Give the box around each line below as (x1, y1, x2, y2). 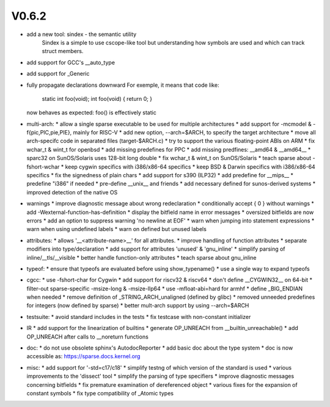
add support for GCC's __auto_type (26, 59, 116, 66)
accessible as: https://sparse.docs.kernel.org (26, 353, 141, 360)
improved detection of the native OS (26, 188, 118, 196)
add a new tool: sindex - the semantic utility (26, 31, 137, 38)
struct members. (42, 48, 84, 55)
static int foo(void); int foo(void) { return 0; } (42, 95, 153, 102)
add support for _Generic (26, 70, 90, 78)
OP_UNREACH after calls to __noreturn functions (26, 333, 149, 340)
